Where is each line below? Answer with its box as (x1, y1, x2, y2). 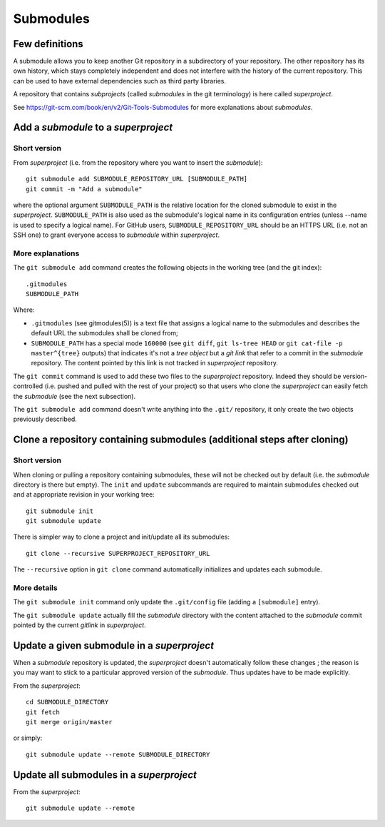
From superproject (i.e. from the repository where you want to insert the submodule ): (13, 158, 263, 167)
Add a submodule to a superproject (13, 121, 173, 133)
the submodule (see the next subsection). (13, 392, 135, 400)
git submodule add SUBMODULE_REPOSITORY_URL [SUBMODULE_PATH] (26, 175, 248, 183)
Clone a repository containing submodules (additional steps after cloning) (13, 434, 349, 446)
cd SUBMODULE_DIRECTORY (26, 698, 109, 706)
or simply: (13, 734, 43, 742)
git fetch (26, 708, 60, 716)
